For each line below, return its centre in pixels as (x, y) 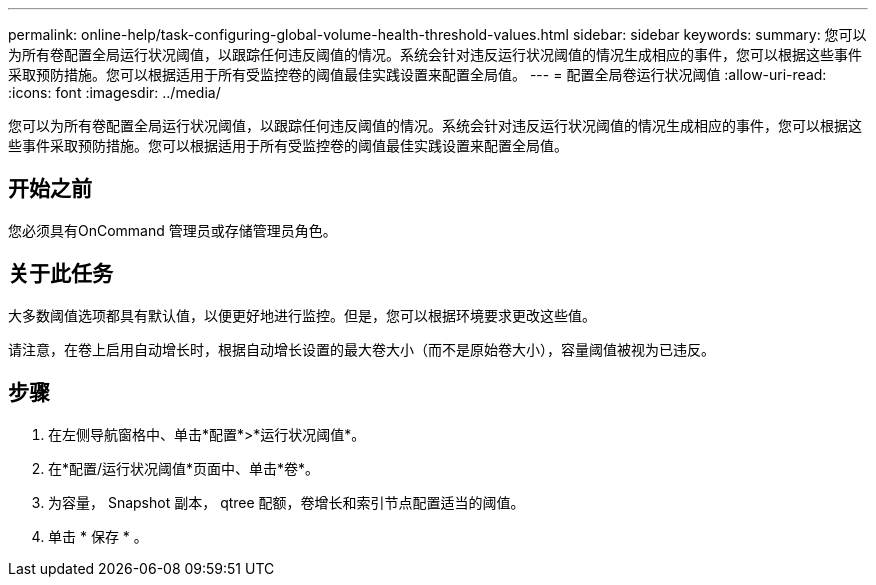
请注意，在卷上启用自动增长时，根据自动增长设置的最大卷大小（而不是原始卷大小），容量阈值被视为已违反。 (361, 349)
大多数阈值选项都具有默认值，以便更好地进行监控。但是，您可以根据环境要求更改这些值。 (302, 315)
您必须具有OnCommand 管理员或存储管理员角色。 (172, 230)
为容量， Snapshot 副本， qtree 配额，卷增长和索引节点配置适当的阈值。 (286, 502)
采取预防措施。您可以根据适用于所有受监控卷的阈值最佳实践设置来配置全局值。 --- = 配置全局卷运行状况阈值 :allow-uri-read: (417, 74)
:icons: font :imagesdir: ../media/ (114, 92)
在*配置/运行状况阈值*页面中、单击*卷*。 (184, 468)
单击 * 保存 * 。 (98, 536)
